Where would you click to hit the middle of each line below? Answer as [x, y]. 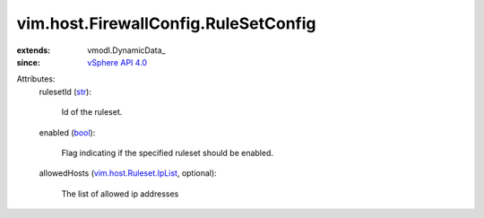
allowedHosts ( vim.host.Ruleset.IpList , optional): [128, 173]
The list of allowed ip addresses [120, 194]
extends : [34, 50]
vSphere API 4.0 [117, 62]
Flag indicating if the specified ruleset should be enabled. [167, 153]
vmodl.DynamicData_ [126, 50]
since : [28, 62]
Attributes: [36, 79]
